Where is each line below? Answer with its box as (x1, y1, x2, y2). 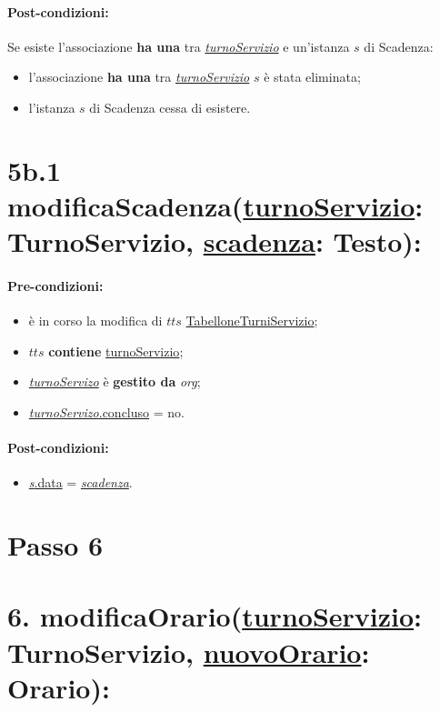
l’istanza (28, 97, 75, 116)
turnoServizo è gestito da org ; (28, 372, 201, 391)
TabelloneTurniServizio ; (185, 311, 318, 330)
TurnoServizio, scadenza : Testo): (7, 223, 422, 260)
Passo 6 (7, 526, 104, 564)
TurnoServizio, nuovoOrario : (7, 633, 370, 670)
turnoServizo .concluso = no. (28, 402, 185, 421)
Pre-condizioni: (7, 276, 104, 295)
